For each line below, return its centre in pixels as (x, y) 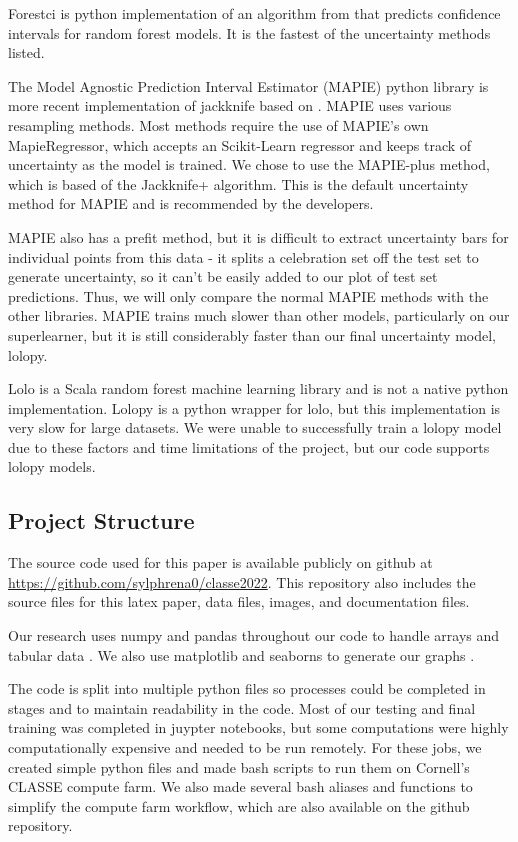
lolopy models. (52, 466)
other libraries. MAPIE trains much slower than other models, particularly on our (259, 315)
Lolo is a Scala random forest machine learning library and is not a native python (258, 388)
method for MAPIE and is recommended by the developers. (191, 203)
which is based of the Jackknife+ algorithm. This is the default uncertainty (238, 183)
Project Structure (101, 520)
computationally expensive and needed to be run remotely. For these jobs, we (245, 747)
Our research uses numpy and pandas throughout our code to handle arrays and (254, 635)
